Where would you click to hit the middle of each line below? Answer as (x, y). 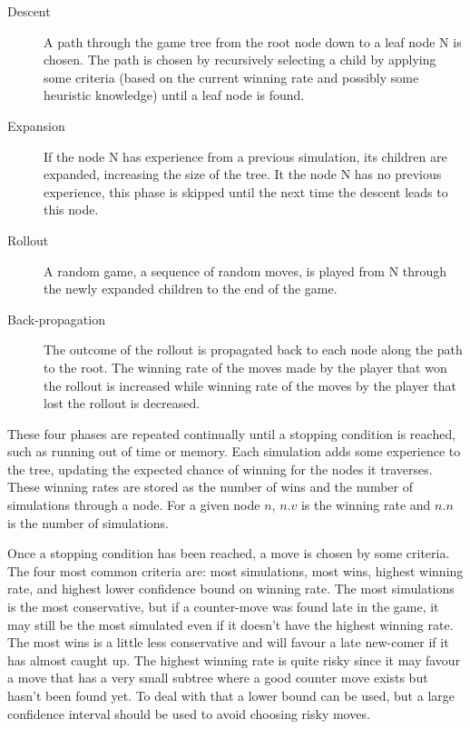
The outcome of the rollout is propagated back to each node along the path (253, 350)
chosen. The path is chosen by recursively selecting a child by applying (240, 60)
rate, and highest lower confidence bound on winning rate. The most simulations (231, 589)
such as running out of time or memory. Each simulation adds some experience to (234, 451)
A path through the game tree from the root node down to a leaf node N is (253, 41)
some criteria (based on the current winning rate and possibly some (231, 77)
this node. (71, 210)
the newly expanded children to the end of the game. (191, 289)
